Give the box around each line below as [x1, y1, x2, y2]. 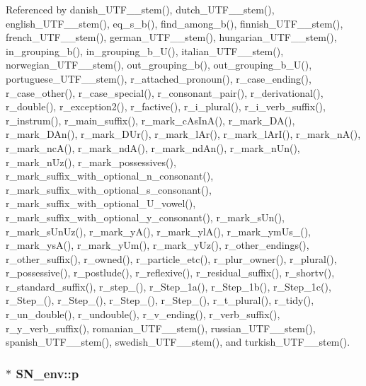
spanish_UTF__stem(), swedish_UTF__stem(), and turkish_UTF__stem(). [6, 334, 350, 349]
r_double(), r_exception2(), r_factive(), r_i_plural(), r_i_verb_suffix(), [6, 99, 326, 114]
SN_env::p [16, 364, 79, 382]
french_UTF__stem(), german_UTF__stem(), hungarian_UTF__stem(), [6, 30, 337, 45]
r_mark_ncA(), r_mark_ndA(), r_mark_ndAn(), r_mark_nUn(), [6, 140, 300, 155]
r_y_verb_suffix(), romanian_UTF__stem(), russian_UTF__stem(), [6, 320, 316, 335]
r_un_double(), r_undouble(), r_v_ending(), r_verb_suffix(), [6, 307, 280, 322]
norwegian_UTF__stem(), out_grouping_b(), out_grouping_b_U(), [6, 57, 312, 72]
